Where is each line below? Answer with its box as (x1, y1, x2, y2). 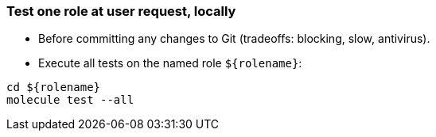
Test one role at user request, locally (6, 3, 236, 19)
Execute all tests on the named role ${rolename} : (38, 56, 302, 70)
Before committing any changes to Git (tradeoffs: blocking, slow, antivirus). (38, 32, 430, 46)
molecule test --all (6, 93, 134, 107)
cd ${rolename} (6, 81, 101, 94)
